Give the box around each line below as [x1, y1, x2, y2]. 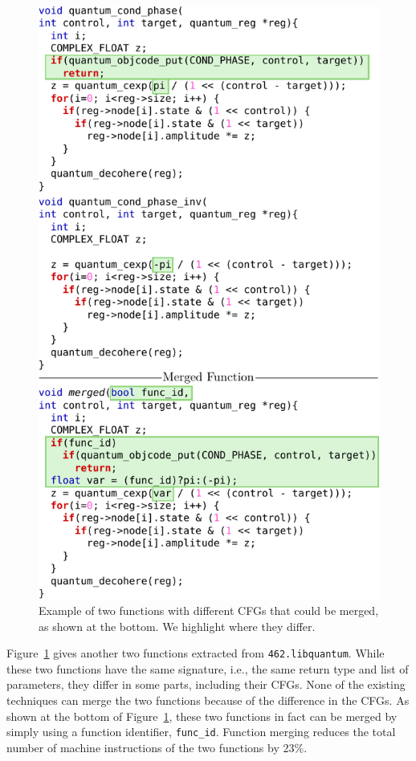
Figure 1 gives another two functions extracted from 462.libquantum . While [6, 645, 385, 661]
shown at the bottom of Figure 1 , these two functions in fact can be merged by [6, 707, 398, 724]
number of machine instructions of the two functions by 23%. [6, 739, 308, 755]
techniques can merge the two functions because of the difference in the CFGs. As [6, 692, 410, 709]
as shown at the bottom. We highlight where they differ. [39, 617, 316, 634]
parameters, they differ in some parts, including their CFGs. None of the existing [6, 676, 406, 693]
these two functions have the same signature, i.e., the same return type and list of [6, 660, 409, 677]
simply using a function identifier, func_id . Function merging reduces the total [6, 723, 396, 740]
